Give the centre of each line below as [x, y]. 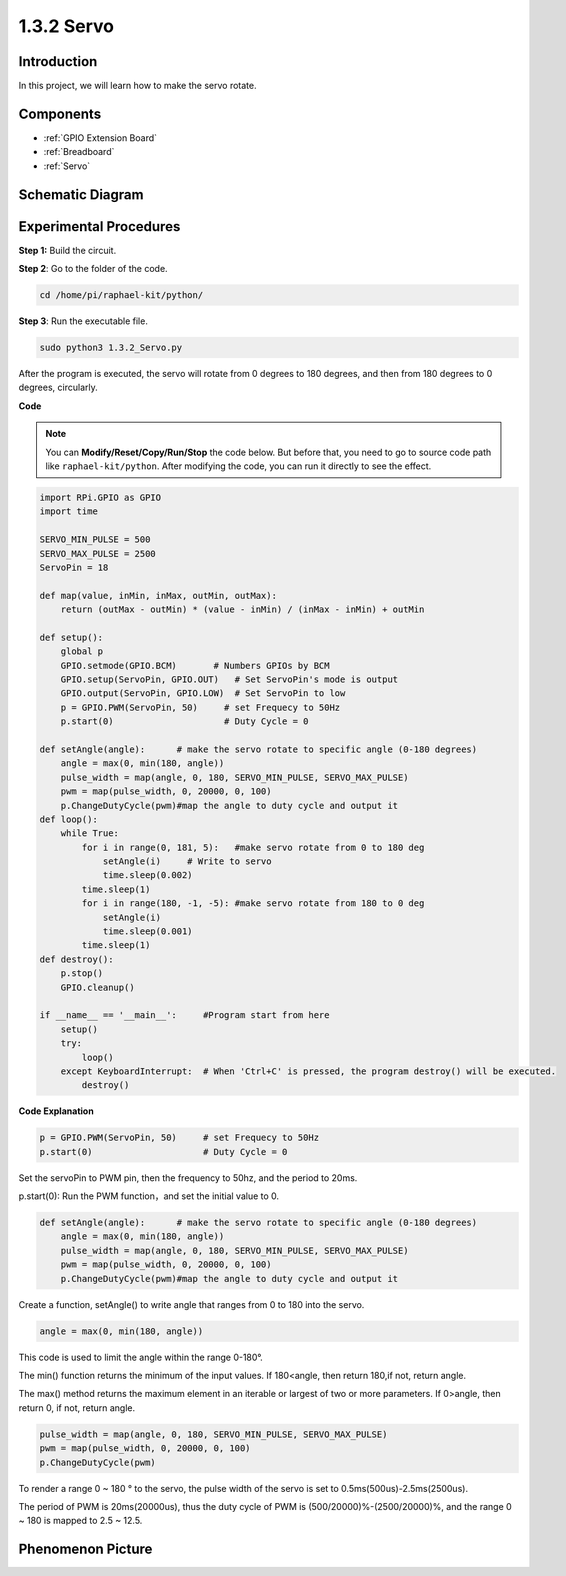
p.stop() [82, 973]
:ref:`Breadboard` [79, 152]
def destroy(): [76, 959]
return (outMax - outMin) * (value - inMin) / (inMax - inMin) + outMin [242, 609]
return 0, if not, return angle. [76, 1407]
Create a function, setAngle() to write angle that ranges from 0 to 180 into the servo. [191, 1304]
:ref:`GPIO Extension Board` [100, 137]
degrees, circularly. [58, 387]
